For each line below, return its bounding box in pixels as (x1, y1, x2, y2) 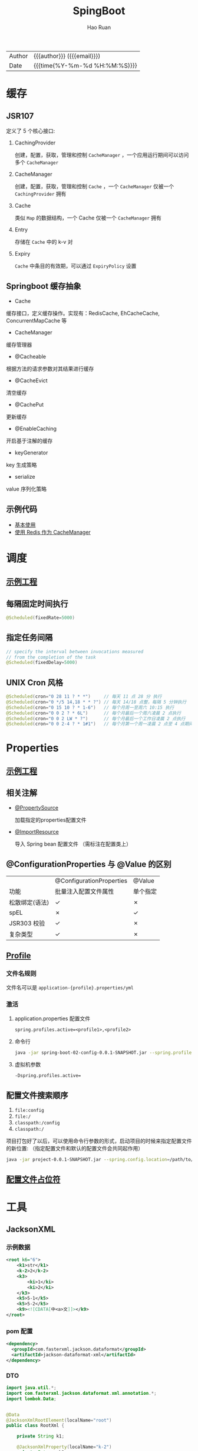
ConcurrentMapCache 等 (6, 317, 67, 324)
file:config (14, 1108, 44, 1114)
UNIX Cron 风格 (6, 678, 64, 688)
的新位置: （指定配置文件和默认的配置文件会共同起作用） (6, 1145, 143, 1152)
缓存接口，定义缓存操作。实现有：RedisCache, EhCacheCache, (6, 309, 160, 317)
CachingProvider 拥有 (14, 190, 67, 197)
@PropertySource (14, 804, 59, 811)
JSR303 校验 (9, 919, 45, 927)
